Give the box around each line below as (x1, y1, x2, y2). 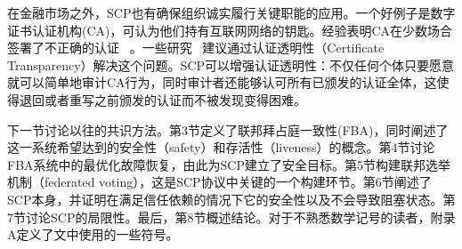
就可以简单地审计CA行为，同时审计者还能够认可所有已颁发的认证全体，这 (7, 73, 437, 92)
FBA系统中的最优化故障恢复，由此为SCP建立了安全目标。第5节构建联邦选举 (7, 155, 450, 173)
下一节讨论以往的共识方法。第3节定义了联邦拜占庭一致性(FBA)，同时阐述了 (7, 120, 449, 139)
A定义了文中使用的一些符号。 (7, 225, 179, 244)
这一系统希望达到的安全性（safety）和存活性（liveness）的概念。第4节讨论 (7, 138, 435, 157)
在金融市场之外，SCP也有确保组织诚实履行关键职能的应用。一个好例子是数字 (7, 4, 456, 21)
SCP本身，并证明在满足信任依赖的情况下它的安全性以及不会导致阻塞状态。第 (7, 189, 456, 208)
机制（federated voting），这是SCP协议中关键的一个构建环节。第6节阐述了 (7, 173, 432, 191)
